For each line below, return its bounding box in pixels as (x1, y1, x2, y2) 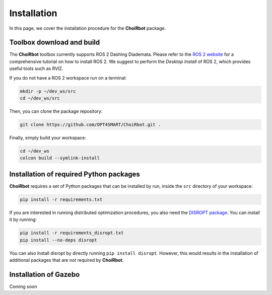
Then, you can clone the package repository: (9, 108, 103, 114)
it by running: (9, 216, 37, 223)
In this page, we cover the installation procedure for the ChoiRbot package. (9, 25, 166, 31)
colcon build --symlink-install (20, 155, 100, 161)
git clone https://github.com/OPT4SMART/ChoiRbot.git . (20, 121, 161, 127)
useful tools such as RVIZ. (9, 65, 63, 71)
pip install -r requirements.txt (20, 196, 103, 202)
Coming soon (9, 283, 37, 289)
